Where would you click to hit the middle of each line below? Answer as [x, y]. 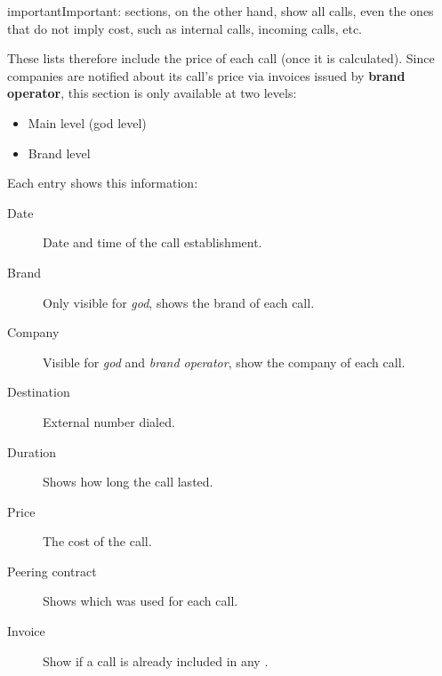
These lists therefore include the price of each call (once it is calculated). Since [221, 58]
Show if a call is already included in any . [156, 660]
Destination [39, 392]
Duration [32, 451]
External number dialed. [109, 421]
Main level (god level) [87, 122]
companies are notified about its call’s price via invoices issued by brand [206, 75]
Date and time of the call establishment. [153, 242]
